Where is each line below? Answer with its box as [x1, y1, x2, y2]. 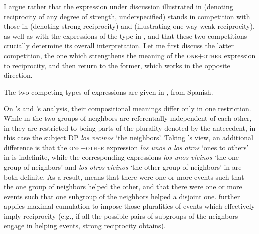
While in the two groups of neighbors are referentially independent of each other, [4, 113, 252, 123]
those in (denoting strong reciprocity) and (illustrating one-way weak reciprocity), [4, 21, 255, 31]
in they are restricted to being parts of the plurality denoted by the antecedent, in [4, 122, 256, 133]
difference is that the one [4, 142, 81, 152]
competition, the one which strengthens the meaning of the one [4, 50, 198, 60]
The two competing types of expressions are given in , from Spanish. [4, 86, 213, 97]
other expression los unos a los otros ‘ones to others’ [86, 142, 249, 152]
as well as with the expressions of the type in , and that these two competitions [4, 30, 247, 41]
